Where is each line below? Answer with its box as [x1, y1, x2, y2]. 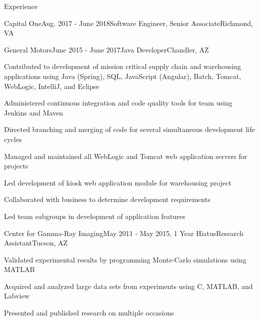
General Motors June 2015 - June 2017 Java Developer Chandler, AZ [4, 44, 209, 54]
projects [4, 160, 28, 171]
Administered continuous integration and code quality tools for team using [4, 97, 232, 108]
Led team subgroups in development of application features [4, 210, 185, 221]
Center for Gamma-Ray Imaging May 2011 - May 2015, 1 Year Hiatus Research [4, 227, 243, 238]
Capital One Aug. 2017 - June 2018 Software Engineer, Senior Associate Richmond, [4, 17, 253, 28]
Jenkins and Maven [4, 107, 63, 117]
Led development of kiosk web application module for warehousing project [4, 177, 231, 187]
